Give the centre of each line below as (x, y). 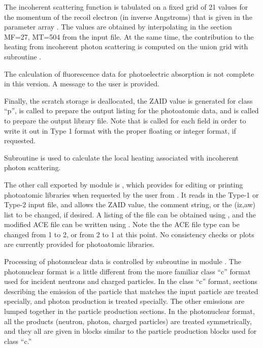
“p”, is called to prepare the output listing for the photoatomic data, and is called (131, 110)
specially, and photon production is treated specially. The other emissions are (124, 301)
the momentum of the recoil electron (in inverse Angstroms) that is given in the (128, 17)
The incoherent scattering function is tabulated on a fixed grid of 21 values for (126, 7)
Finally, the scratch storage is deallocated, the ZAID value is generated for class (128, 100)
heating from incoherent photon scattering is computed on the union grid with (126, 46)
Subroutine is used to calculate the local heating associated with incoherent (121, 157)
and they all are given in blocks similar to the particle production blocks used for (130, 331)
